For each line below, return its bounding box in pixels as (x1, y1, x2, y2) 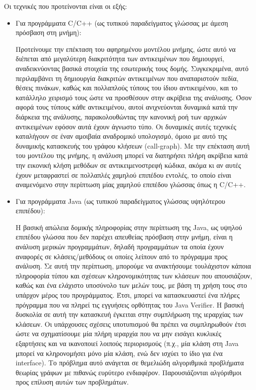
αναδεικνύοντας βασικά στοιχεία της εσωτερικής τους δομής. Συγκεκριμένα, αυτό (15, 63, 249, 73)
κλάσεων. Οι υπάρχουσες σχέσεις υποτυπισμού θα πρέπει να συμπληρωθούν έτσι (15, 318, 246, 329)
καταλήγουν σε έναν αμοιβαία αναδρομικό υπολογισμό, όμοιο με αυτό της (15, 131, 227, 141)
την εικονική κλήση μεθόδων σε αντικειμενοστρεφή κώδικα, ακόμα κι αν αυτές (15, 159, 241, 170)
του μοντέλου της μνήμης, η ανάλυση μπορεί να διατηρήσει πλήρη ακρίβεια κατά (15, 150, 248, 160)
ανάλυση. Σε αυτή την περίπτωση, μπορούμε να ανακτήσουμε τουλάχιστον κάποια (15, 261, 251, 271)
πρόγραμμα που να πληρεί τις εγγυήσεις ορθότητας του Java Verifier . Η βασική (15, 299, 244, 310)
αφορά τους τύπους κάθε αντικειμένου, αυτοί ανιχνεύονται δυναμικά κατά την (15, 102, 238, 112)
